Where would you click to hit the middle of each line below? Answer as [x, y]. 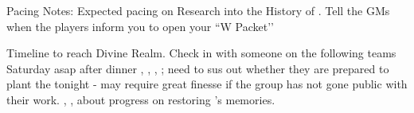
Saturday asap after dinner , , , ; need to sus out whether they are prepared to [198, 68]
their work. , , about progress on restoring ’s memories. [141, 99]
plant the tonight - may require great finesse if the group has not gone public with [207, 84]
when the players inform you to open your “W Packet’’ [140, 26]
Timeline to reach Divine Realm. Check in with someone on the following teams [201, 53]
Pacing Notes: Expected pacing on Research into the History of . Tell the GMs [198, 10]
